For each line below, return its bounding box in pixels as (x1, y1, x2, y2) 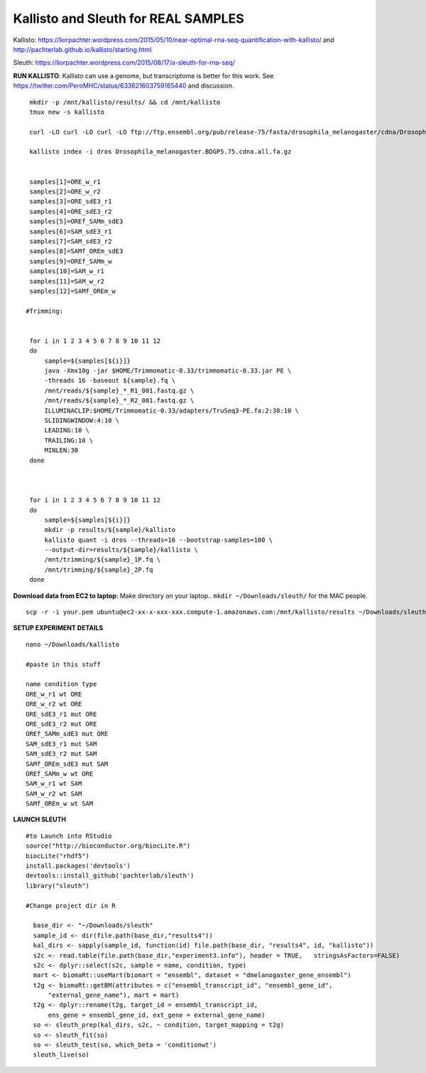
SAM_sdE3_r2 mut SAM (26, 750, 97, 758)
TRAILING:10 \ (44, 436, 94, 444)
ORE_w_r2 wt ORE (26, 700, 82, 708)
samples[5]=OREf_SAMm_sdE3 (29, 218, 124, 225)
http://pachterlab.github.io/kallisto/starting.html (13, 45, 152, 53)
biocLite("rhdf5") (26, 852, 90, 860)
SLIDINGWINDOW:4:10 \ (44, 417, 120, 425)
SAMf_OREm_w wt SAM (26, 800, 94, 808)
